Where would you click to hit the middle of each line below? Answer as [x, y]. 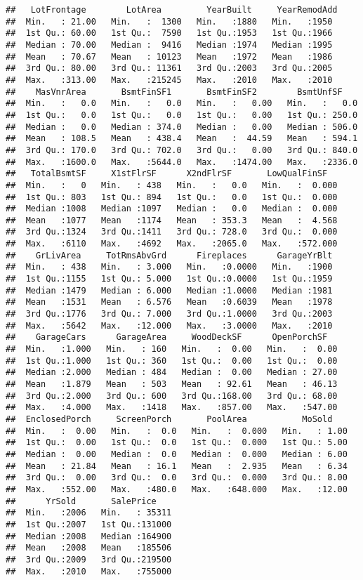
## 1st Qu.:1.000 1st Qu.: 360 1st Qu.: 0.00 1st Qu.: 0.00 [172, 361]
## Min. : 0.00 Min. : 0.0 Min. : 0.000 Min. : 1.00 [177, 431]
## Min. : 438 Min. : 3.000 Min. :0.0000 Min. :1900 [169, 267]
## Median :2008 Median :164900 [89, 536]
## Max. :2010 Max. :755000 [89, 571]
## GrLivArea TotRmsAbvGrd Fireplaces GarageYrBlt [169, 255]
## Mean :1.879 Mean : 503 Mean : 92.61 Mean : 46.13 [172, 384]
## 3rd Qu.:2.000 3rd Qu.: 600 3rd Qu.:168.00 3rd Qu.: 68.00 [172, 396]
